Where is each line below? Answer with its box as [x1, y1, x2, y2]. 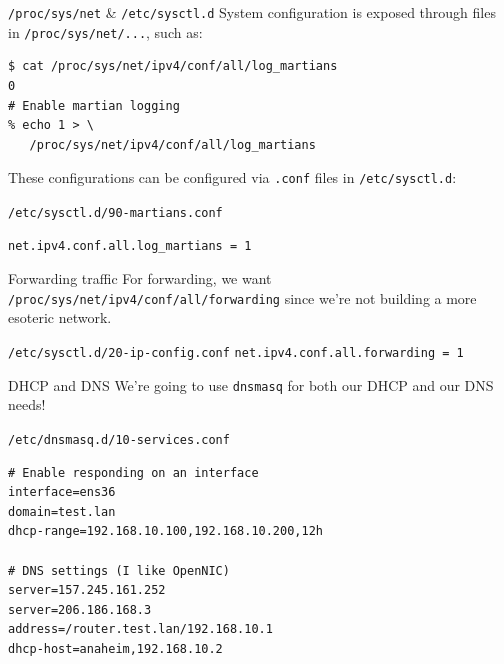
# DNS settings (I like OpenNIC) [8, 563, 230, 578]
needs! [8, 394, 46, 415]
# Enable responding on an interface [8, 465, 259, 480]
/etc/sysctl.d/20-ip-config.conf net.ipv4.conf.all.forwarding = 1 [8, 346, 464, 361]
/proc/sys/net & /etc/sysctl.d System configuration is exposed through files [8, 2, 496, 22]
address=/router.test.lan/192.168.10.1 [8, 622, 273, 637]
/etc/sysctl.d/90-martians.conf [8, 205, 223, 220]
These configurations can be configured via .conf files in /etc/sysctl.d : [8, 167, 457, 188]
